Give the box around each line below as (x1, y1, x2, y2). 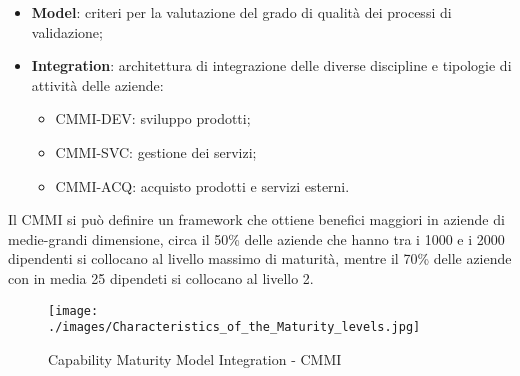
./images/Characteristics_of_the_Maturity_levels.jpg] (48, 320, 421, 335)
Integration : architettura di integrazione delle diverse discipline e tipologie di (31, 55, 512, 76)
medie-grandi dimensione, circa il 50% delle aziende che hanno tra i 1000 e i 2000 (8, 228, 505, 249)
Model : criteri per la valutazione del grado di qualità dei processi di (31, 2, 452, 22)
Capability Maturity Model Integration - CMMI (48, 348, 342, 369)
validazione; (31, 21, 103, 42)
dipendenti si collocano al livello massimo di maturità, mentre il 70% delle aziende (8, 248, 512, 269)
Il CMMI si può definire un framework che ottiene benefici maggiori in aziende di (8, 209, 505, 230)
